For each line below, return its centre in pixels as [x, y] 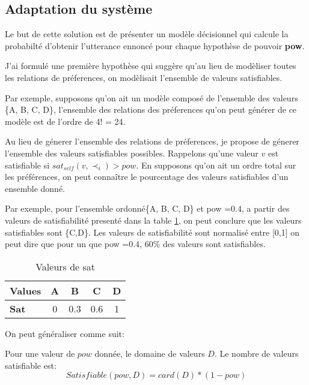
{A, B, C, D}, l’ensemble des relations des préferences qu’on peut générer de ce [151, 109]
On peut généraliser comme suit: [65, 333]
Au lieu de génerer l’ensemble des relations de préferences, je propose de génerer [152, 141]
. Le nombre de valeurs [256, 354]
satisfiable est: [31, 365]
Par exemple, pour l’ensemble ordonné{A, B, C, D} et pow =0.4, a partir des [147, 208]
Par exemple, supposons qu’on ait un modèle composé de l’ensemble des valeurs [151, 97]
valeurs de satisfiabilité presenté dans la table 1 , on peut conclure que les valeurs [153, 220]
